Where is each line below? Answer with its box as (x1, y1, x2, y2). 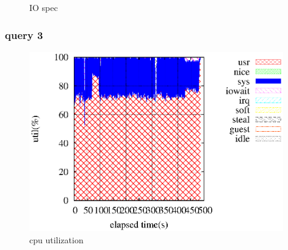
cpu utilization (29, 233, 84, 246)
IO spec (29, 1, 58, 13)
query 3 (5, 27, 43, 42)
